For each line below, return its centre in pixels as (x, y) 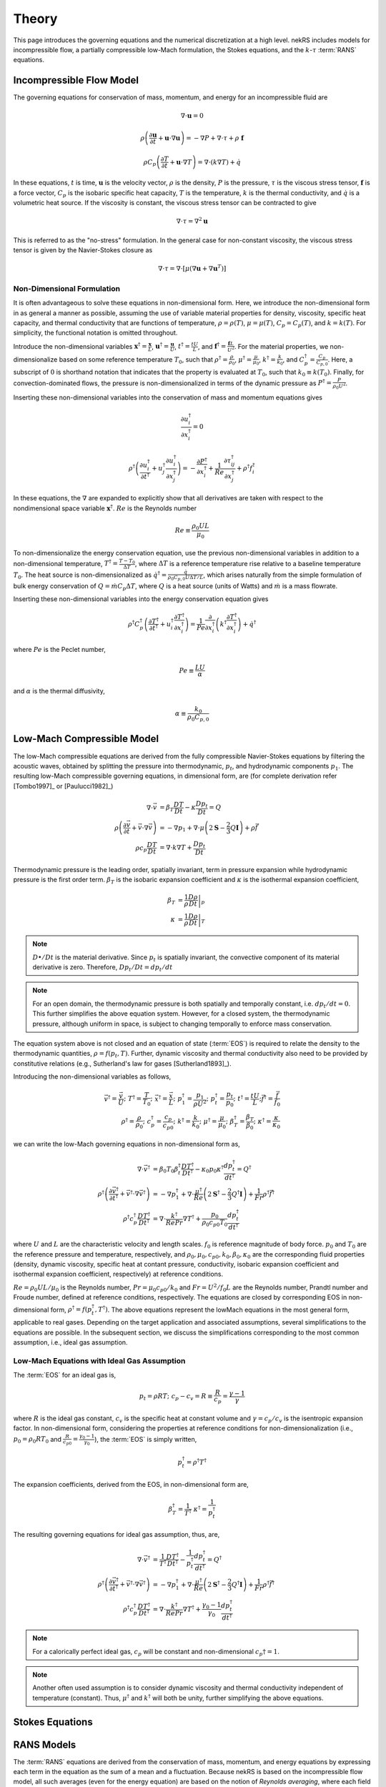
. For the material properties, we (281, 346)
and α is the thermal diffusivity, (59, 691)
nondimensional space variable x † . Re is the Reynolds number (105, 508)
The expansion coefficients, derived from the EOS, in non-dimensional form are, (131, 1484)
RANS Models (45, 1744)
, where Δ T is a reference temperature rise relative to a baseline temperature (248, 563)
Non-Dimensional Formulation (67, 288)
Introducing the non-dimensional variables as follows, (92, 1076)
